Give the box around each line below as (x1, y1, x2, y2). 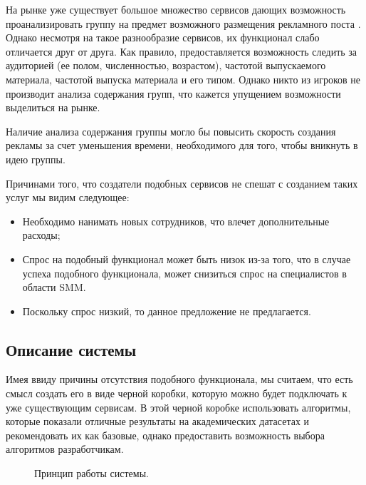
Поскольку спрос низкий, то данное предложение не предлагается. (22, 303, 311, 318)
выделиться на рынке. (6, 100, 100, 115)
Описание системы (6, 338, 137, 360)
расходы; (22, 228, 61, 242)
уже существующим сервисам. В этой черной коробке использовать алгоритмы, (6, 399, 351, 414)
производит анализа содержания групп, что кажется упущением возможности (6, 86, 341, 101)
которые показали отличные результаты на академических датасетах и (6, 414, 310, 429)
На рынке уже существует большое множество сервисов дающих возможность (6, 2, 346, 16)
